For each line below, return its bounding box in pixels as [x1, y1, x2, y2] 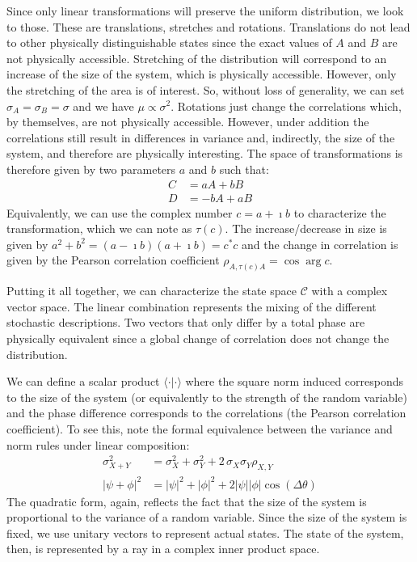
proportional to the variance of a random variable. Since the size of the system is [6, 509, 407, 526]
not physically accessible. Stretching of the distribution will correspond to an [6, 49, 387, 66]
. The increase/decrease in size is [225, 220, 387, 237]
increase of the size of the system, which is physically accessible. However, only [6, 65, 397, 82]
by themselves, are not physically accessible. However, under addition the [6, 113, 369, 130]
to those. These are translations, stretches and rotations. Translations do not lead [6, 18, 411, 35]
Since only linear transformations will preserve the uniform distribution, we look [6, 2, 404, 19]
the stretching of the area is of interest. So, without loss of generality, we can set [6, 81, 405, 98]
